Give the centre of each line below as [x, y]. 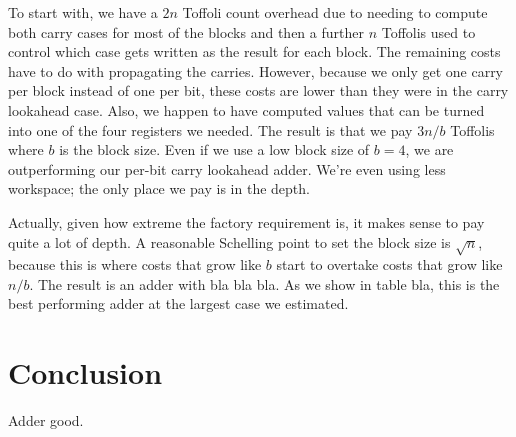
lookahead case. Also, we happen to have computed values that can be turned [246, 109]
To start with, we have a [83, 12]
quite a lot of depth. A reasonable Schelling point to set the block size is [229, 241]
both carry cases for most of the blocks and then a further [186, 31]
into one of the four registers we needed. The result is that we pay [210, 129]
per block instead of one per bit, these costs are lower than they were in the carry [258, 90]
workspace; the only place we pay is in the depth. [159, 188]
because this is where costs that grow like [135, 264]
